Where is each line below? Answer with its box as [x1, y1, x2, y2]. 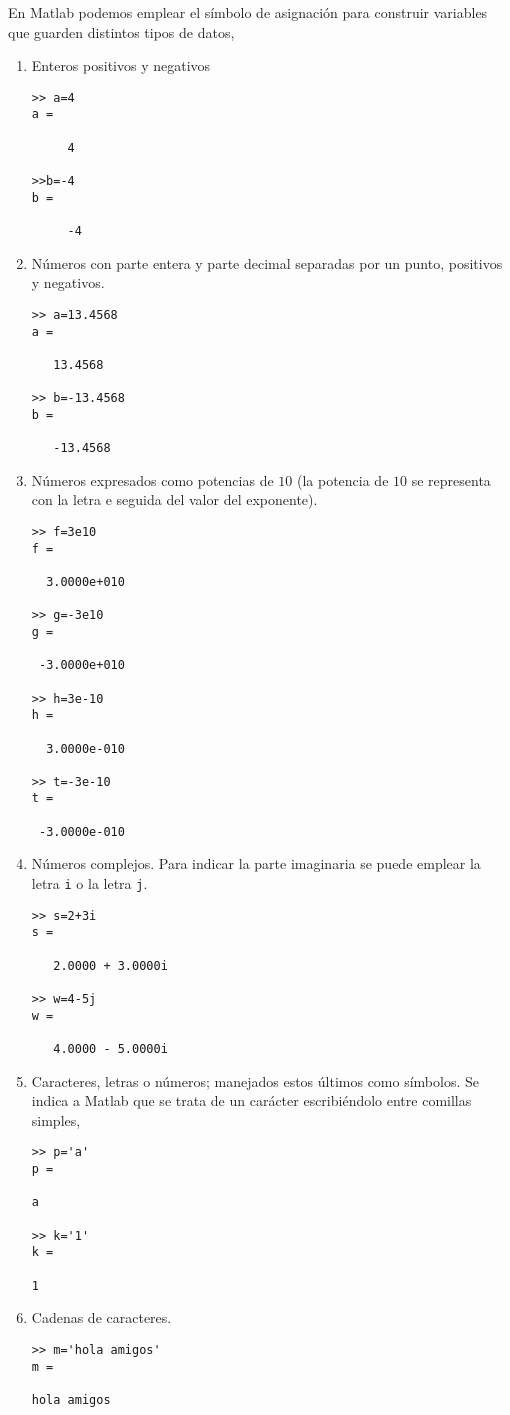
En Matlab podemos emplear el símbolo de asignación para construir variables [8, 2, 488, 22]
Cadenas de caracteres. [31, 1307, 172, 1328]
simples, [31, 1109, 81, 1130]
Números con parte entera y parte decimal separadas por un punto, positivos [31, 252, 503, 273]
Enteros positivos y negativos [31, 55, 211, 76]
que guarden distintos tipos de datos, [8, 21, 235, 42]
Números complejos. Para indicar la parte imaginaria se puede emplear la [31, 853, 481, 874]
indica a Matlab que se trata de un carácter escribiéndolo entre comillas [31, 1090, 472, 1111]
